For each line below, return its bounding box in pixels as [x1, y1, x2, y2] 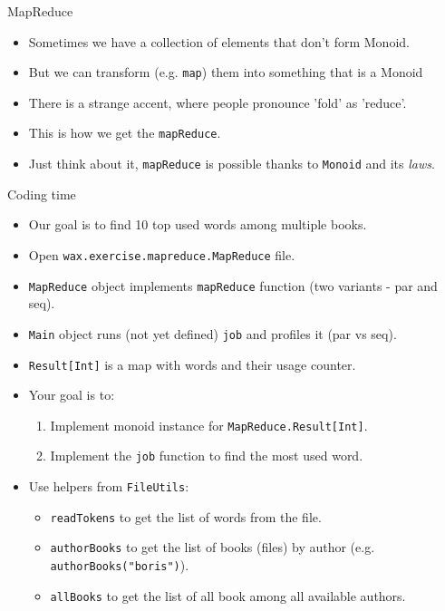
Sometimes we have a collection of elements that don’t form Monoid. [28, 32, 410, 51]
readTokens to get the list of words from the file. [50, 507, 322, 526]
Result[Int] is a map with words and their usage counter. [28, 354, 356, 373]
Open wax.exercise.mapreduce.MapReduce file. [28, 245, 295, 264]
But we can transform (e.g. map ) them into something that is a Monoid [28, 63, 423, 82]
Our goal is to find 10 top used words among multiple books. [28, 215, 367, 234]
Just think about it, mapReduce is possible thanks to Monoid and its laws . [28, 154, 435, 173]
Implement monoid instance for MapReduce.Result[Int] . [50, 415, 368, 434]
